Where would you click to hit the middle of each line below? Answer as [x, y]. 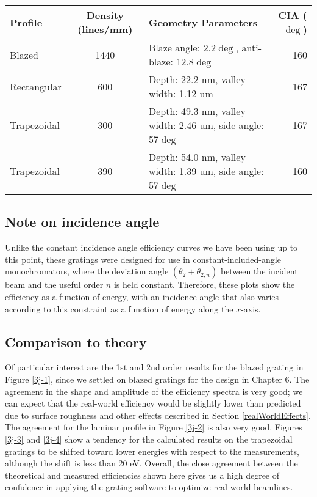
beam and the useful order [54, 285]
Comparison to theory [76, 341]
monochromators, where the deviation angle [87, 271]
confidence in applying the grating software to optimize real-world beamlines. [149, 487]
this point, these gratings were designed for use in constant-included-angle [143, 259]
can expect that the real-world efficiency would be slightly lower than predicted [153, 403]
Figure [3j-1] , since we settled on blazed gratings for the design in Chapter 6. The [157, 379]
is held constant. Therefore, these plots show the [204, 285]
